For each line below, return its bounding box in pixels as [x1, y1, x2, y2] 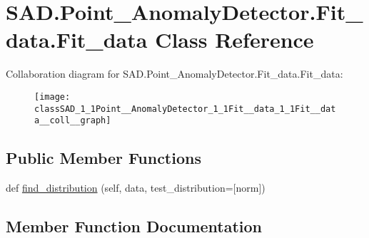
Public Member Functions [6, 147, 201, 169]
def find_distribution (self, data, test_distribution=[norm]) [6, 180, 266, 195]
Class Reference [155, 25, 314, 54]
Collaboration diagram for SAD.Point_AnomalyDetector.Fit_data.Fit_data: [6, 66, 343, 81]
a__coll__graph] [34, 115, 111, 126]
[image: [34, 91, 71, 102]
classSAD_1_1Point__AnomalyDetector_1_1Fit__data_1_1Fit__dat [34, 103, 336, 114]
